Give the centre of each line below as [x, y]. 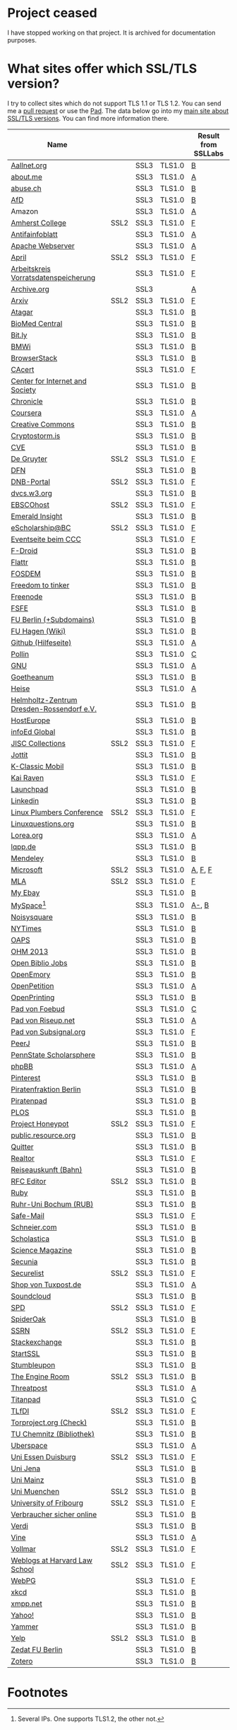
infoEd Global [33, 732]
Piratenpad [29, 1101]
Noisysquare [32, 917]
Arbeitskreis [31, 269]
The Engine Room [40, 1377]
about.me [26, 177]
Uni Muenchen [35, 1492]
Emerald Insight [37, 516]
